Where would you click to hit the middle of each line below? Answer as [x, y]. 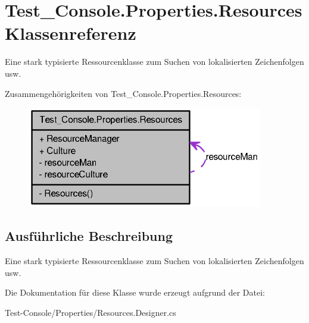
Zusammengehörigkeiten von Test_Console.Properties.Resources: [123, 93]
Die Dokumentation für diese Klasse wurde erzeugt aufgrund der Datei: [135, 292]
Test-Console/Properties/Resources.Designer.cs [90, 312]
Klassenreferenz [71, 33]
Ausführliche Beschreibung [89, 236]
